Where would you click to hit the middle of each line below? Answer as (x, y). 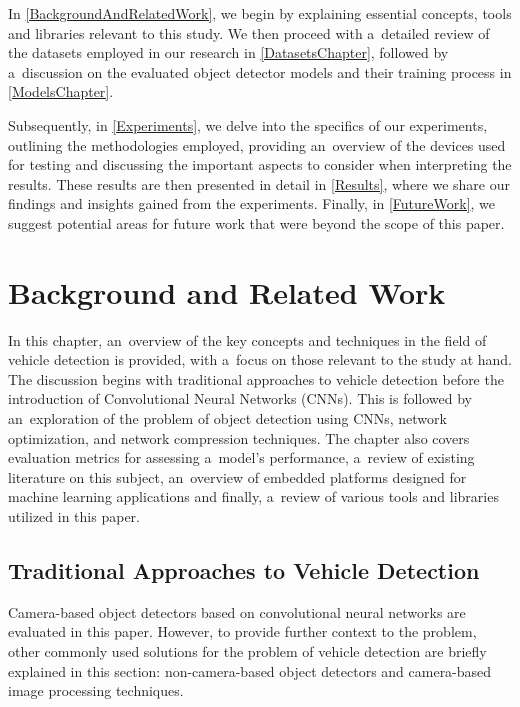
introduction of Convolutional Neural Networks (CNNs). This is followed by (240, 398)
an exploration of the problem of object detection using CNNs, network (227, 418)
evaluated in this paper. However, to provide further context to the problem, (242, 631)
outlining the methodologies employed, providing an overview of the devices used (257, 144)
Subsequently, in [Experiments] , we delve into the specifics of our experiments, (248, 124)
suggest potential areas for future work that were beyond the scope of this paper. (256, 222)
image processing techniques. (96, 690)
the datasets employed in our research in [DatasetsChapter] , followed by (228, 52)
